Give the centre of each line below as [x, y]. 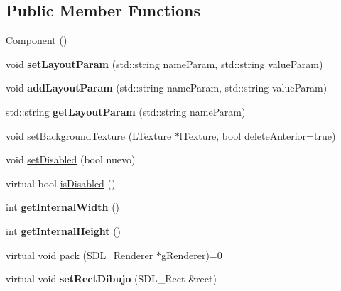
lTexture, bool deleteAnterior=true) [258, 135]
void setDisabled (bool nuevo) [71, 159]
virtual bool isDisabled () [61, 183]
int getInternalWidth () [63, 207]
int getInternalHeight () [64, 230]
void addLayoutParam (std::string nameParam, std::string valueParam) [167, 88]
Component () [37, 40]
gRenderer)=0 [191, 254]
